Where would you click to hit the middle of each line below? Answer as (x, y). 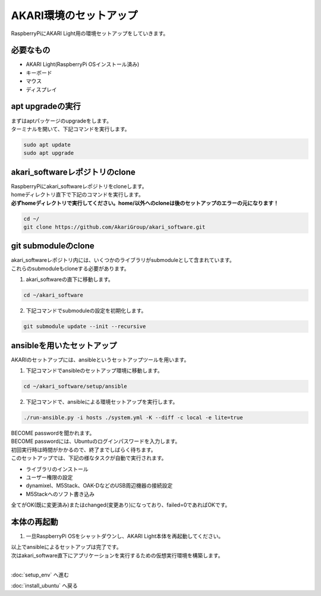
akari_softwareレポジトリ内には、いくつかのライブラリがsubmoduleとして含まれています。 (123, 260)
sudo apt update (47, 145)
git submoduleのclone (53, 246)
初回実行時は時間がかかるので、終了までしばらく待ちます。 (84, 450)
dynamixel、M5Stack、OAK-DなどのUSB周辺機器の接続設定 (99, 486)
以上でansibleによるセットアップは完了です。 (66, 547)
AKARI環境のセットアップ (74, 15)
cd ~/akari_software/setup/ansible (75, 386)
